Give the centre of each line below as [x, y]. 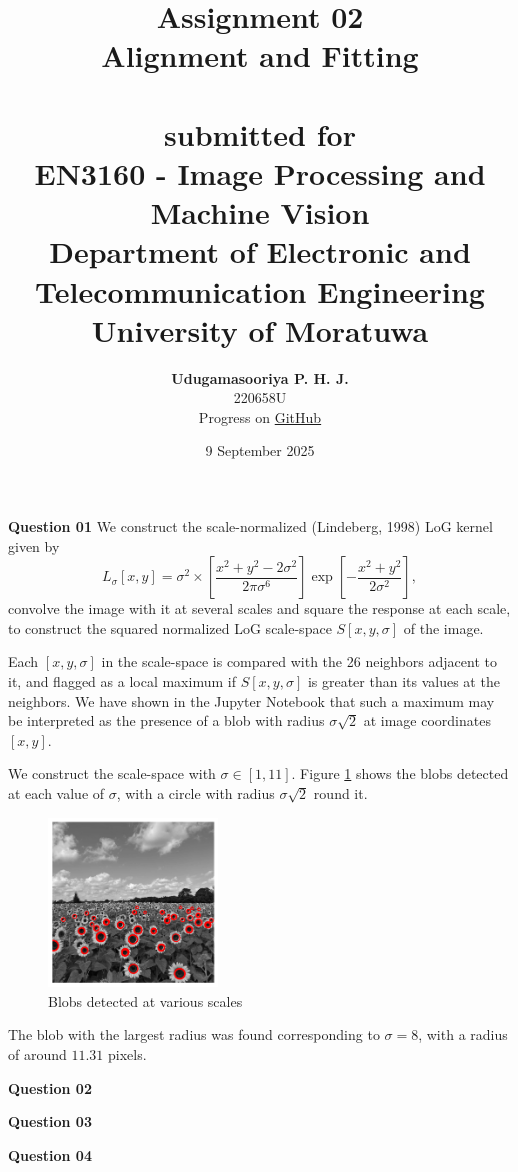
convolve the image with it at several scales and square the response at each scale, [259, 608]
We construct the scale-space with [112, 773]
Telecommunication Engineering [260, 290]
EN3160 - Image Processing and [260, 172]
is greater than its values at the [403, 680]
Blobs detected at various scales [145, 1000]
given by [34, 545]
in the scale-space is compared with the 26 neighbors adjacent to [299, 661]
